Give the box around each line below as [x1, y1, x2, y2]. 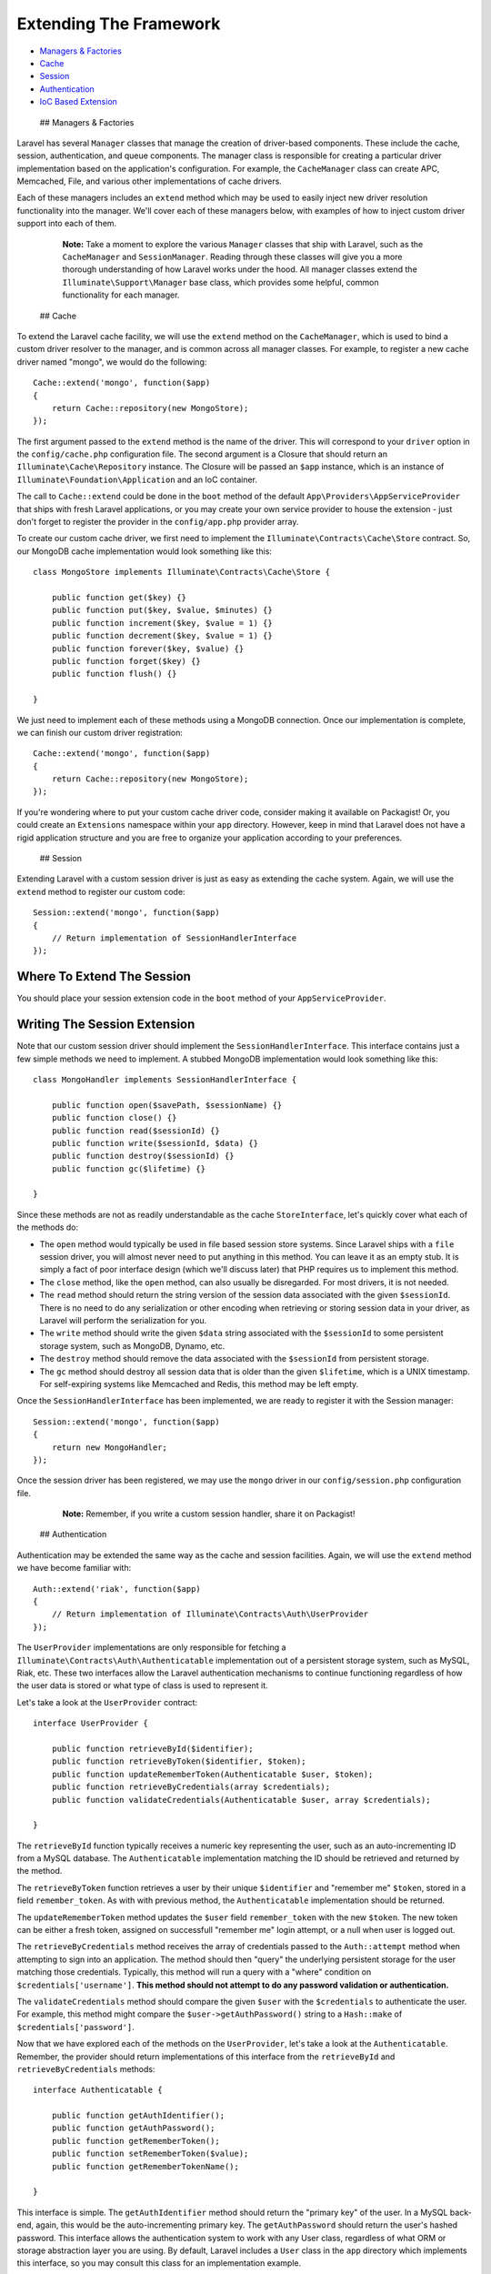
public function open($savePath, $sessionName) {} [51, 1100, 283, 1110]
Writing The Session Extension [16, 1017, 195, 1032]
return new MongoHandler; [51, 1442, 168, 1453]
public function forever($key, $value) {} [51, 643, 245, 654]
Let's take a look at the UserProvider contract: [16, 1696, 198, 1707]
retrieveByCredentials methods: [16, 2063, 155, 2074]
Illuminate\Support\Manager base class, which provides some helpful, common [62, 277, 379, 287]
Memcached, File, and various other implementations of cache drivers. [16, 176, 282, 186]
